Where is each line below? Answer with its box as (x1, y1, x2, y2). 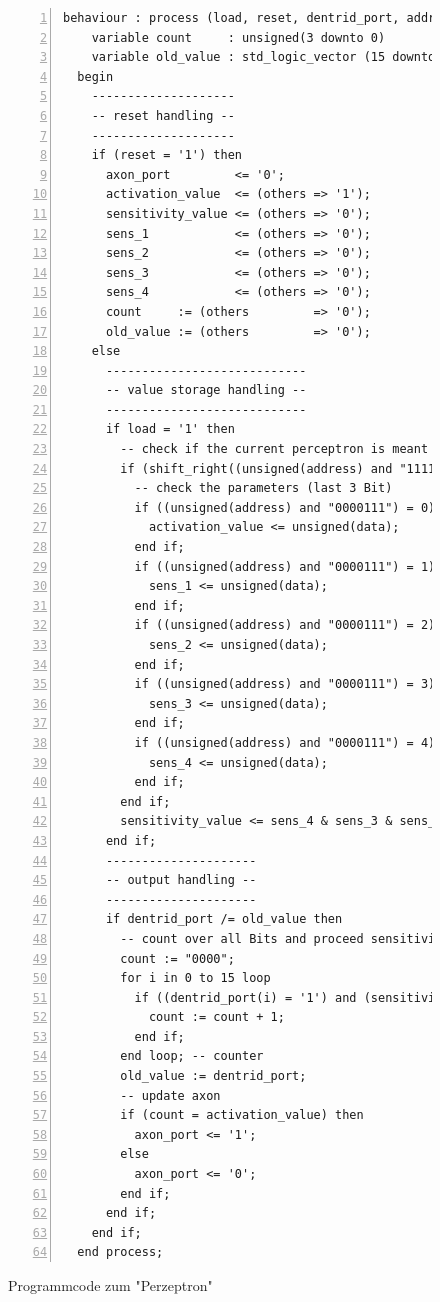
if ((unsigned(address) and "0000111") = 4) (134, 735, 436, 750)
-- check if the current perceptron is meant (120, 442, 429, 457)
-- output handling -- (105, 873, 257, 888)
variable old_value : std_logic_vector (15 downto (91, 50, 436, 65)
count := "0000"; (120, 951, 235, 966)
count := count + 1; (148, 1010, 285, 1025)
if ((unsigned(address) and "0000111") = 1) (134, 559, 436, 574)
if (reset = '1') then (91, 148, 242, 163)
